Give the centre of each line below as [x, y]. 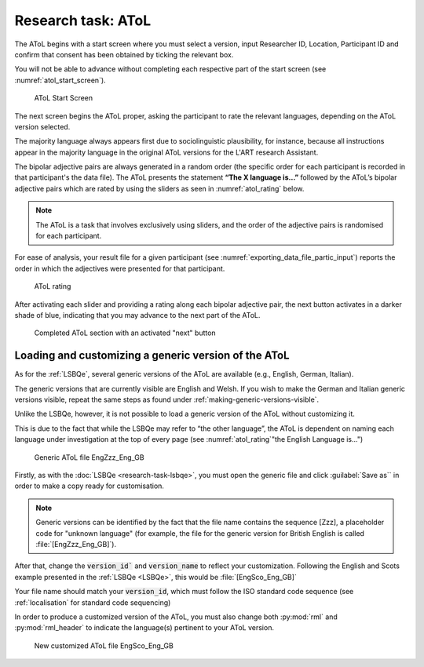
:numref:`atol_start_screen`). [60, 80]
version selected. [42, 126]
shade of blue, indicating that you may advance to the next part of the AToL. [137, 315]
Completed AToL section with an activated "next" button [125, 333]
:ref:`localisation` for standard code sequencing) [93, 602]
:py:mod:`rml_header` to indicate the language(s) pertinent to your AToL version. [144, 628]
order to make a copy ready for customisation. [90, 486]
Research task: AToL [83, 20]
